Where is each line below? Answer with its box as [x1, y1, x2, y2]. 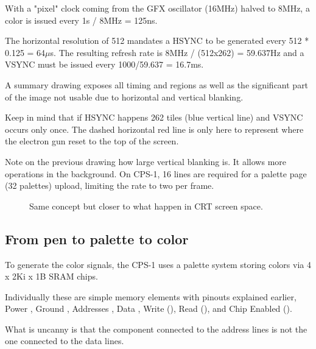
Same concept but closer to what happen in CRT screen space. [29, 199, 263, 212]
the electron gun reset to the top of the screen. [5, 135, 179, 147]
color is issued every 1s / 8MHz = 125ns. [5, 13, 158, 26]
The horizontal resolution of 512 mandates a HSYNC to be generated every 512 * [5, 34, 309, 47]
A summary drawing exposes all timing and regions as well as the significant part [5, 78, 309, 91]
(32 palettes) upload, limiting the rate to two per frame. [5, 179, 214, 192]
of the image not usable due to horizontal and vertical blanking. [5, 90, 244, 103]
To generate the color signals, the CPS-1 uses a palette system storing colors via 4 [5, 258, 311, 270]
